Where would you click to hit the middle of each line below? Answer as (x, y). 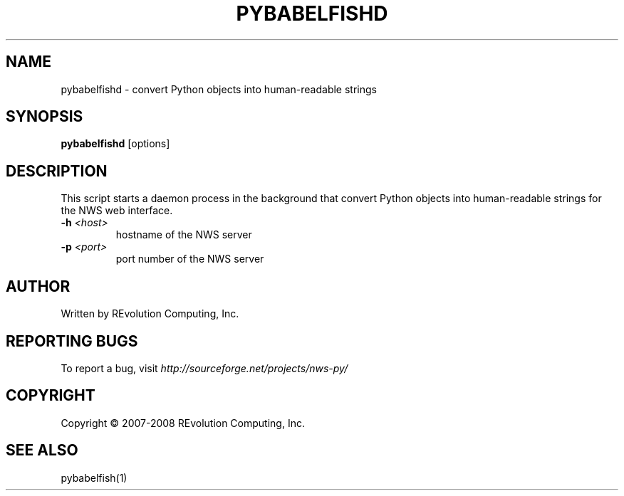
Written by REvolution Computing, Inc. (150, 314)
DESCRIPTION (57, 171)
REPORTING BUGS (72, 341)
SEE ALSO (42, 450)
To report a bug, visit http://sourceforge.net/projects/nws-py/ (204, 368)
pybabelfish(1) (94, 477)
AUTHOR (38, 286)
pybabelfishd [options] (115, 144)
